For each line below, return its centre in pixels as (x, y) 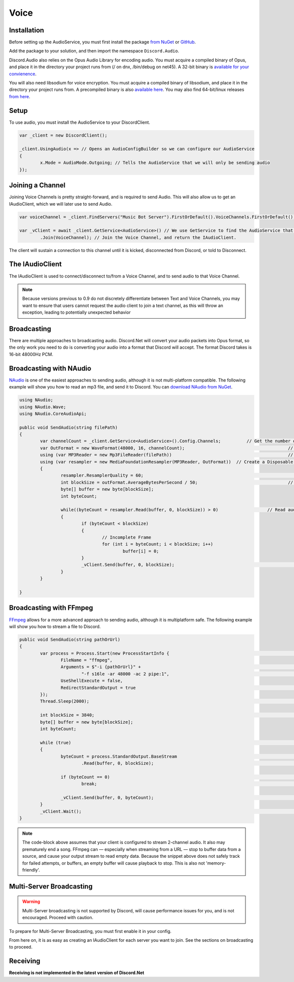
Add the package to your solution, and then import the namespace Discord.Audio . (94, 51)
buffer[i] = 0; (141, 551)
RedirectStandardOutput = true (98, 688)
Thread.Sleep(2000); (65, 701)
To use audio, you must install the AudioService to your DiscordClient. (80, 122)
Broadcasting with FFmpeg (51, 608)
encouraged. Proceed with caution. (58, 918)
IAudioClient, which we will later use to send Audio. (61, 204)
